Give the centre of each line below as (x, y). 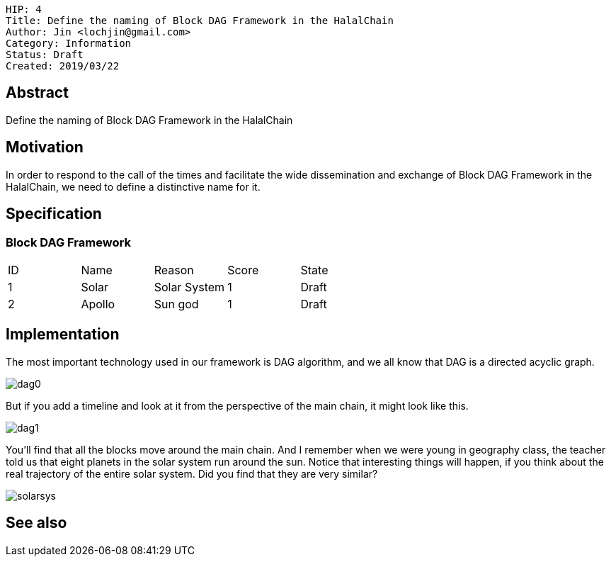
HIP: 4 (24, 9)
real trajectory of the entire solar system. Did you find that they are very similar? (192, 473)
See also (36, 523)
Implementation (63, 335)
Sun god (176, 304)
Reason (174, 270)
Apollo (98, 304)
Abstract (37, 93)
